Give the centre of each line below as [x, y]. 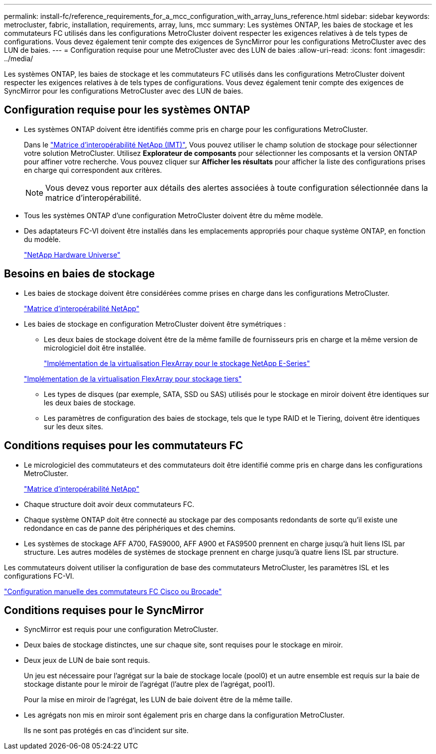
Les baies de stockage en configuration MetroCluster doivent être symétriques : [155, 324]
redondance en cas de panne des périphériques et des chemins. [130, 528]
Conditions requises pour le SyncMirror [104, 610]
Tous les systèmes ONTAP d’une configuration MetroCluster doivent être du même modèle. [173, 215]
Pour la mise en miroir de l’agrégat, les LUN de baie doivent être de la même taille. [158, 700]
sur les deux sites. [74, 426]
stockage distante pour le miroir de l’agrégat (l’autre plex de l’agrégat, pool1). [150, 684]
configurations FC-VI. [39, 576]
